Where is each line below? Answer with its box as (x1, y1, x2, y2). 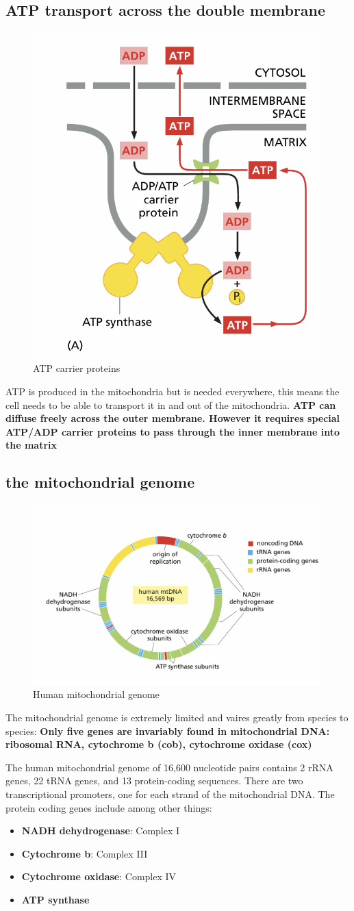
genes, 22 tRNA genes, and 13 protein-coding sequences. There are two (5, 773, 303, 788)
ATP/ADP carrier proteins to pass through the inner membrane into (5, 424, 340, 438)
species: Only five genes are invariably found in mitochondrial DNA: (5, 723, 330, 738)
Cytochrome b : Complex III (21, 846, 148, 860)
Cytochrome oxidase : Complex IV (21, 869, 177, 884)
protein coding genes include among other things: (5, 800, 212, 814)
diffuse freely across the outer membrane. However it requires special (5, 411, 340, 425)
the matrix (5, 438, 58, 452)
